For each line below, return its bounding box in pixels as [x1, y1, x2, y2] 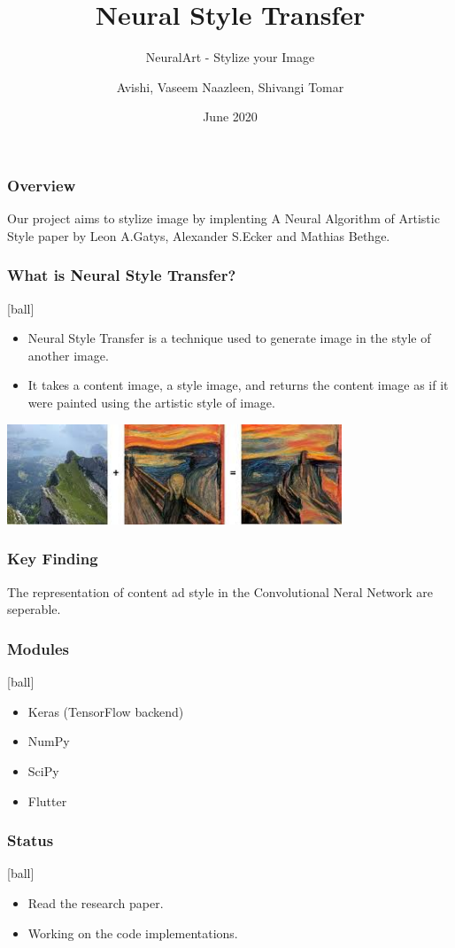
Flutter [27, 791, 67, 810]
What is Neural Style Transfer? [7, 264, 236, 286]
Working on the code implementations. [27, 923, 238, 942]
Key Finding [7, 548, 98, 570]
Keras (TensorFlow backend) [27, 702, 184, 720]
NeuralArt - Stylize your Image [145, 48, 315, 66]
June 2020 [203, 107, 258, 126]
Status [7, 829, 54, 851]
